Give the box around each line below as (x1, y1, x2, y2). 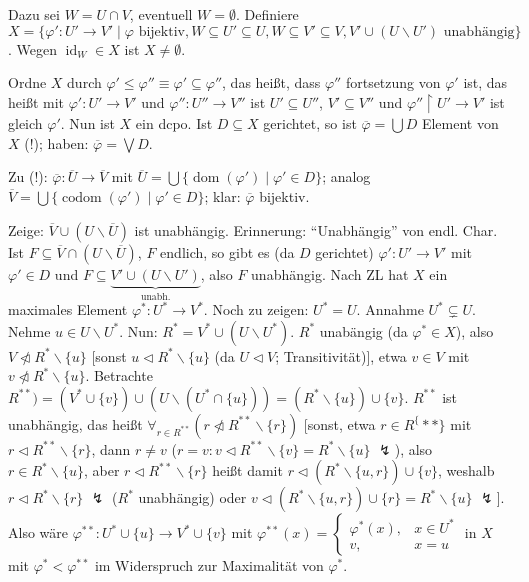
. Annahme (356, 299, 424, 320)
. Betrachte (85, 365, 153, 386)
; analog (322, 166, 371, 187)
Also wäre (8, 522, 68, 543)
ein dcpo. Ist (135, 113, 213, 134)
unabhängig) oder (138, 487, 247, 508)
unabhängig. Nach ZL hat (251, 263, 409, 284)
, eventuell (129, 4, 193, 24)
